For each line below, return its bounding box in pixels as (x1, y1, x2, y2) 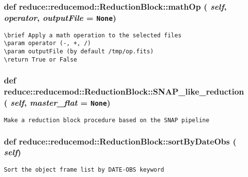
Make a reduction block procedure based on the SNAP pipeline (4, 116, 210, 124)
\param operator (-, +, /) (4, 40, 91, 47)
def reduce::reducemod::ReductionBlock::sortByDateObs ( (4, 135, 236, 147)
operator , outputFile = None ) (4, 11, 117, 23)
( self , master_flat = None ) (4, 97, 111, 109)
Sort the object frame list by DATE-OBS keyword (4, 166, 164, 173)
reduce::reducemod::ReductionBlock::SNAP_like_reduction (4, 85, 244, 97)
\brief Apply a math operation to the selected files (4, 32, 182, 39)
